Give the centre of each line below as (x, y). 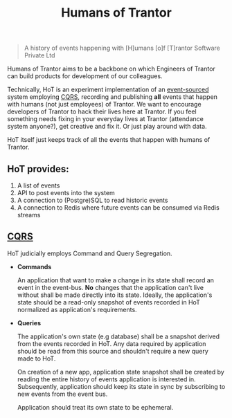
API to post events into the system (66, 193)
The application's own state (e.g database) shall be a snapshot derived (118, 336)
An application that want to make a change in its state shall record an (116, 280)
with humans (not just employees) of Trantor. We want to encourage (105, 104)
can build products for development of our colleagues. (85, 76)
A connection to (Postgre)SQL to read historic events (92, 200)
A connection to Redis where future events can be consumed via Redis (118, 208)
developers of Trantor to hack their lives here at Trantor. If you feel (102, 111)
